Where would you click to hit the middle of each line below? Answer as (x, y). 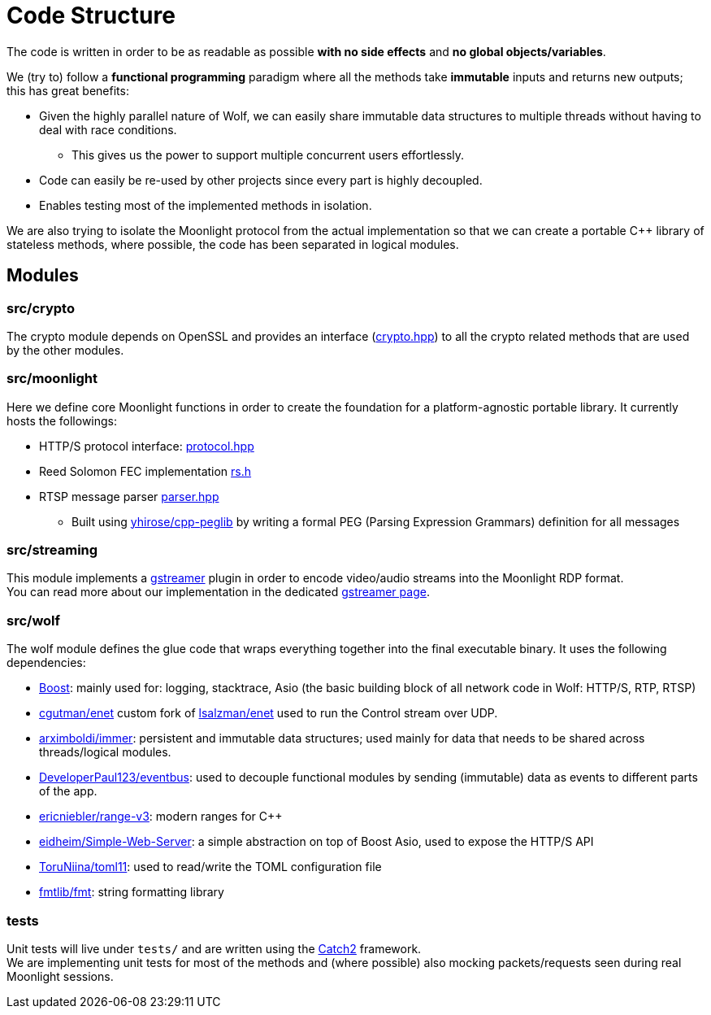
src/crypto (41, 308)
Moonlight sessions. (60, 976)
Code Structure (91, 15)
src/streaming (52, 550)
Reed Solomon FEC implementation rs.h (145, 471)
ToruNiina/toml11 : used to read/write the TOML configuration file (210, 867)
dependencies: (46, 663)
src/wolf (34, 620)
